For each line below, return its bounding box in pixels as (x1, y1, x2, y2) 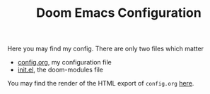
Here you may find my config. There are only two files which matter (7, 44, 204, 53)
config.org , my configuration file (17, 58, 112, 67)
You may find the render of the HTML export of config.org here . (7, 79, 194, 88)
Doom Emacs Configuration (36, 5, 202, 21)
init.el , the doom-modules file (17, 65, 104, 74)
